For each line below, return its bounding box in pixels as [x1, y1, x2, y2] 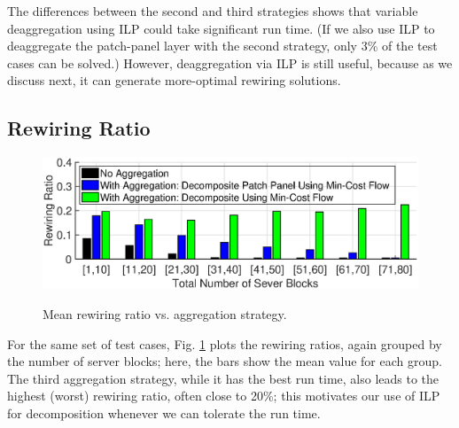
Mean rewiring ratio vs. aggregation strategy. [43, 304, 287, 323]
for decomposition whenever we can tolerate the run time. [7, 403, 321, 422]
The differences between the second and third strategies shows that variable [7, 2, 418, 19]
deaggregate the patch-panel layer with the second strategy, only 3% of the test [7, 36, 438, 55]
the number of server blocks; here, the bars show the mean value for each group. [7, 352, 442, 370]
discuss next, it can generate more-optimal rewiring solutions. [7, 71, 341, 89]
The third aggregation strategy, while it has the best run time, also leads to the [7, 369, 440, 387]
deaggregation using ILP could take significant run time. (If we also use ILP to [7, 19, 435, 37]
